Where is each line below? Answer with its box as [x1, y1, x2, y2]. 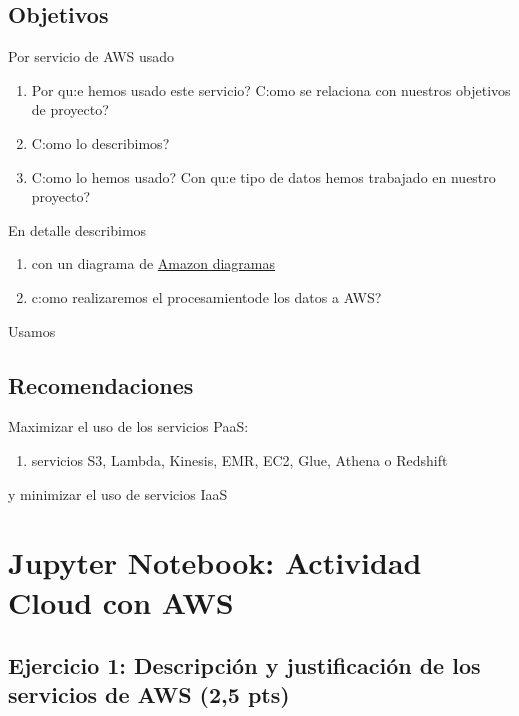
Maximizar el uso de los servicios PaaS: [8, 416, 249, 437]
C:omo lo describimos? [31, 132, 170, 153]
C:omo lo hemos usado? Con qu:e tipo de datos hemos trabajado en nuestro [31, 166, 496, 187]
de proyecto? [31, 99, 109, 120]
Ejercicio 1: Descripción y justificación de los [8, 650, 481, 681]
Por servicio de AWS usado [8, 46, 175, 67]
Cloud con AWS [8, 581, 234, 622]
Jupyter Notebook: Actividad [8, 542, 422, 583]
